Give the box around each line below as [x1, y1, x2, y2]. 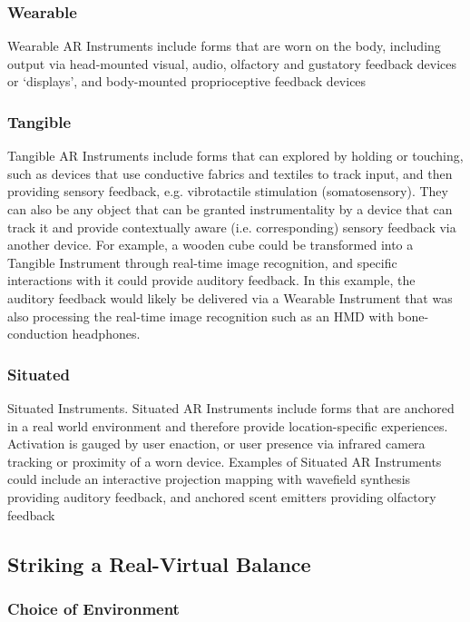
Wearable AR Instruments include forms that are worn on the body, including [7, 36, 441, 55]
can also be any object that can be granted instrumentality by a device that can [7, 200, 453, 218]
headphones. [72, 324, 141, 343]
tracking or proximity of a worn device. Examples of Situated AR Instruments [7, 451, 442, 470]
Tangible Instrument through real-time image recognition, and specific [7, 252, 397, 272]
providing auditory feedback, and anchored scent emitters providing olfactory [7, 487, 436, 506]
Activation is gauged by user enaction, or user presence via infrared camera [7, 434, 426, 453]
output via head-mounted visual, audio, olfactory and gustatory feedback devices [7, 54, 457, 73]
